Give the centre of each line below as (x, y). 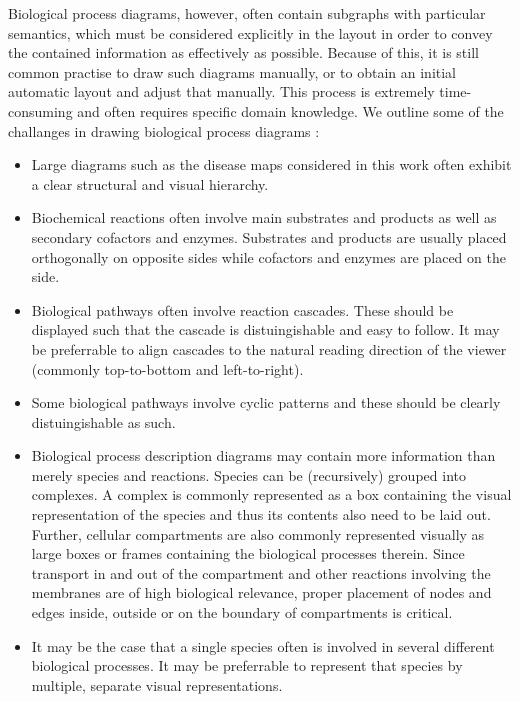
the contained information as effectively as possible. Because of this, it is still (243, 52)
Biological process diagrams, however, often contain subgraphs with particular (247, 13)
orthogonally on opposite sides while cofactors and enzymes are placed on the (268, 256)
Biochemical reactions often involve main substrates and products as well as (264, 217)
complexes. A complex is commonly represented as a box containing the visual (271, 494)
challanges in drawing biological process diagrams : (164, 130)
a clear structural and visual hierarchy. (150, 183)
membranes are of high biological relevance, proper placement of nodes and (261, 592)
